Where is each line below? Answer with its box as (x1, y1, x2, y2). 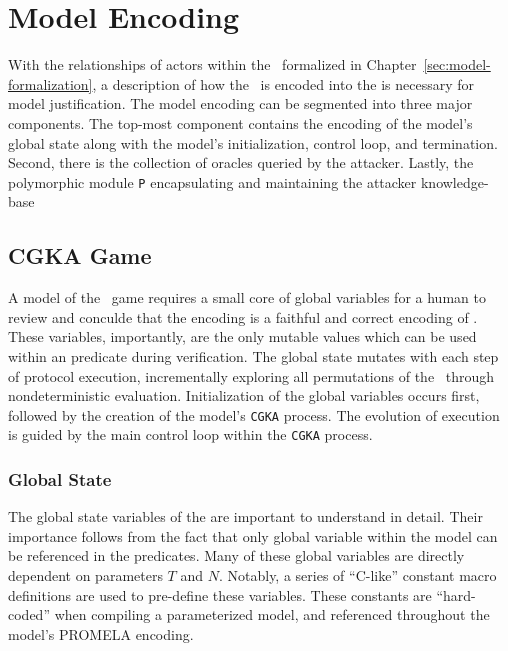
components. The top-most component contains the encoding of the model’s (8, 112, 473, 133)
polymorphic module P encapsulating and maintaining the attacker (8, 171, 417, 192)
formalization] (8, 73, 93, 94)
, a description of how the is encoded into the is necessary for (92, 73, 475, 94)
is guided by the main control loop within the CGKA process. (8, 424, 373, 445)
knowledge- (420, 171, 489, 192)
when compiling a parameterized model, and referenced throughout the (54, 604, 490, 625)
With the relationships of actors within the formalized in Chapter (8, 54, 417, 75)
